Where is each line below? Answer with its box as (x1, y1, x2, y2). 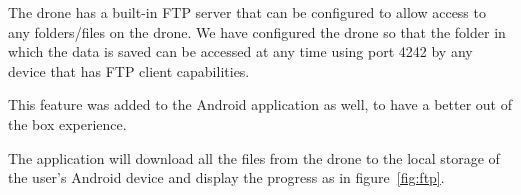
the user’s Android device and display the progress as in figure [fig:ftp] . (8, 167, 445, 188)
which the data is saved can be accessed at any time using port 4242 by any (8, 41, 473, 62)
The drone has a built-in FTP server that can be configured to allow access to (8, 2, 486, 22)
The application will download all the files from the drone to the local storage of (8, 147, 500, 168)
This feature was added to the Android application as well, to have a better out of (8, 94, 512, 115)
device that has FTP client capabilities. (8, 60, 250, 81)
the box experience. (8, 113, 127, 134)
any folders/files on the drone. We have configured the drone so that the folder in (8, 21, 506, 42)
